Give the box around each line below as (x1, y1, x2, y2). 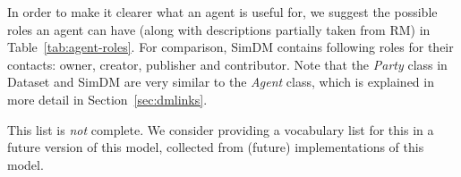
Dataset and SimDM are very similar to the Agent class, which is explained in (7, 72, 434, 91)
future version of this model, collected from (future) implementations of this (7, 138, 424, 156)
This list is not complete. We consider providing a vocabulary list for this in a (7, 120, 434, 139)
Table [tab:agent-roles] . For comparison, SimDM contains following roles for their (7, 38, 454, 56)
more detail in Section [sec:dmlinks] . (7, 89, 208, 108)
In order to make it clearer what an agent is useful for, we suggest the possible (7, 3, 438, 21)
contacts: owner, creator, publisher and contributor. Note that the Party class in (7, 55, 448, 73)
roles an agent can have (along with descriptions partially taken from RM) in (7, 20, 431, 38)
